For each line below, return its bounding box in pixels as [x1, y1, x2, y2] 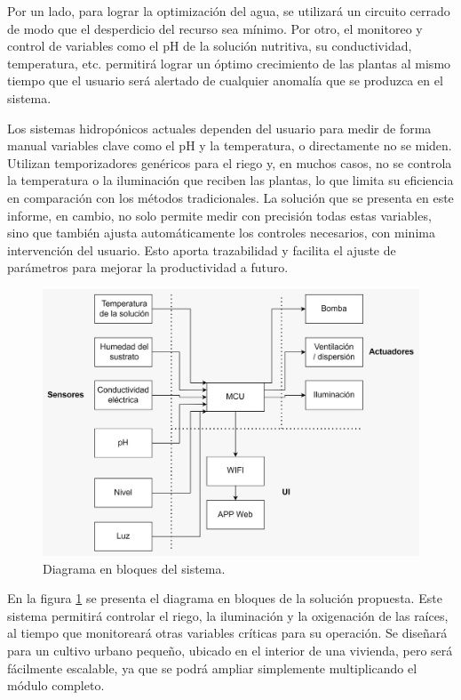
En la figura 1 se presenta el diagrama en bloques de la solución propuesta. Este [7, 589, 442, 607]
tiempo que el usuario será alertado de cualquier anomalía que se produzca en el [7, 71, 443, 90]
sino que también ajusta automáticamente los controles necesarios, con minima [7, 223, 435, 242]
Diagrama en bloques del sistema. [43, 559, 226, 577]
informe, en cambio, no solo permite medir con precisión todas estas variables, [7, 205, 432, 224]
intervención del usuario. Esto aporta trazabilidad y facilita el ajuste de [7, 240, 396, 259]
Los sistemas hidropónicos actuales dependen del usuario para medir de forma [7, 118, 432, 137]
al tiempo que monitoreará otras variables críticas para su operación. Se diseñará [7, 624, 448, 642]
